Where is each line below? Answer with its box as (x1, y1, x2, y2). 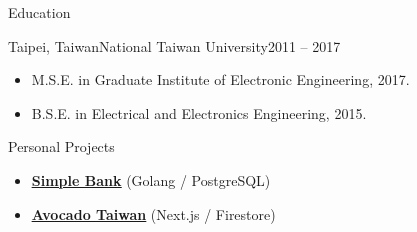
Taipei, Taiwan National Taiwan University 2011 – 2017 (8, 35, 341, 56)
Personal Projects (8, 136, 115, 157)
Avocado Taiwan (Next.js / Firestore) (31, 203, 276, 224)
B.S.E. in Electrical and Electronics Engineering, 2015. (31, 102, 367, 123)
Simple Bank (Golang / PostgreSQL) (31, 169, 271, 190)
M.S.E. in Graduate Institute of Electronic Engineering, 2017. (31, 69, 410, 90)
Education (8, 2, 71, 22)
